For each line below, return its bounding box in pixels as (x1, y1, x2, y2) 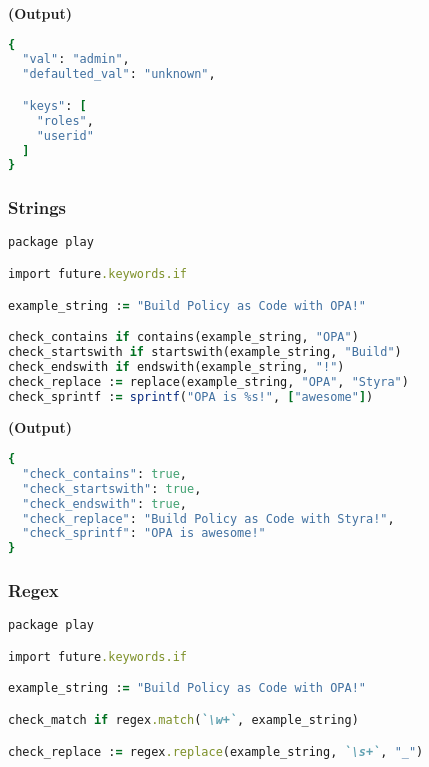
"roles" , (36, 113, 94, 128)
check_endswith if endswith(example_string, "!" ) (8, 359, 345, 374)
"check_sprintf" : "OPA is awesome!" (22, 526, 266, 541)
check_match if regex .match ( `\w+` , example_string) (8, 712, 359, 727)
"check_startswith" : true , (22, 481, 202, 496)
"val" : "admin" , (22, 52, 130, 67)
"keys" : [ (22, 98, 87, 113)
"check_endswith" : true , (22, 496, 188, 511)
